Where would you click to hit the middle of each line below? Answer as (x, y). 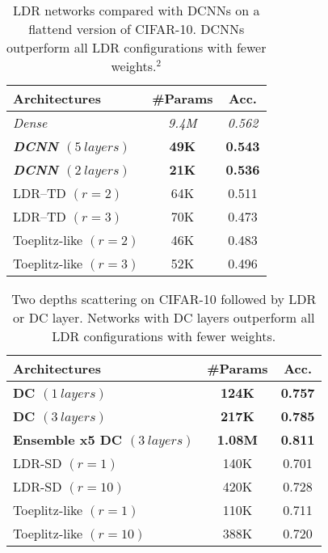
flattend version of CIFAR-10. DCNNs (137, 29)
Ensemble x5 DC (68, 439)
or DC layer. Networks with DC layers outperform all (164, 317)
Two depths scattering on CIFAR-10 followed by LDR (164, 299)
